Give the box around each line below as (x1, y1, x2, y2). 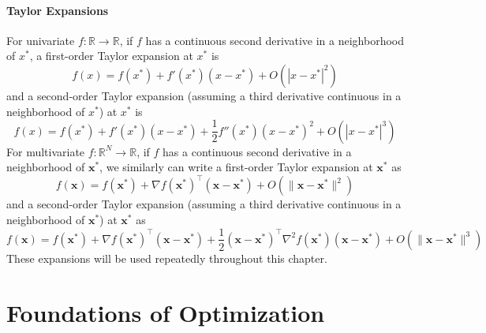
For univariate (6, 32, 75, 48)
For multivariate (6, 143, 85, 159)
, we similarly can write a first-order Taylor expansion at (99, 159, 373, 175)
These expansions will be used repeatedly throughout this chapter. (6, 249, 327, 266)
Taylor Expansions (6, 2, 109, 18)
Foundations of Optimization (6, 296, 325, 328)
